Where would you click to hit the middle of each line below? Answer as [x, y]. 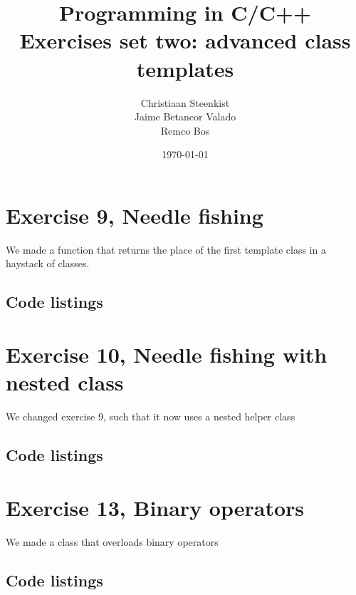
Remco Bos [185, 130]
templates [185, 68]
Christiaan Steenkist [185, 102]
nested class [65, 382]
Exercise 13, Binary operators [155, 507]
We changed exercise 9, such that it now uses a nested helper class [151, 416]
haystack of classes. [48, 263]
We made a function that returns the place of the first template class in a [166, 249]
